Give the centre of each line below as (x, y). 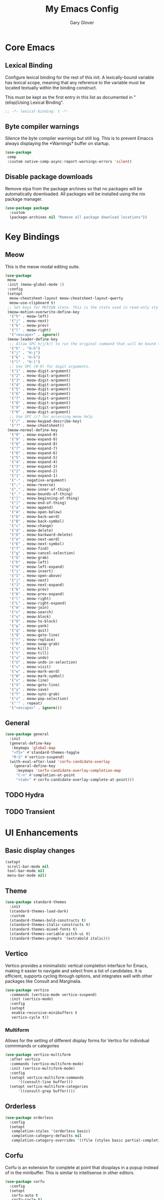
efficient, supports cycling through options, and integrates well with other (79, 976)
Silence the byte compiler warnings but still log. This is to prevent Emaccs (79, 138)
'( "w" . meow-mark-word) (35, 671)
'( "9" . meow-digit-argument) (40, 407)
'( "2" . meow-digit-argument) (40, 375)
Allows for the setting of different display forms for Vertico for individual (77, 1040)
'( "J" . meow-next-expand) (37, 585)
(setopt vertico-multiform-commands (47, 1078)
